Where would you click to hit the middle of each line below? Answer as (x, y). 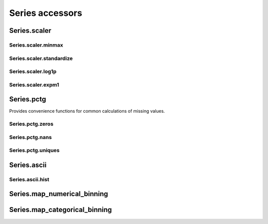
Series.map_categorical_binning (61, 210)
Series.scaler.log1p (33, 72)
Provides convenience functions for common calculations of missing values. (87, 111)
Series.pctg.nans (31, 137)
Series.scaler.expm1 (34, 84)
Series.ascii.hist (29, 179)
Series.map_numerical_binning (59, 194)
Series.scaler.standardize (41, 58)
